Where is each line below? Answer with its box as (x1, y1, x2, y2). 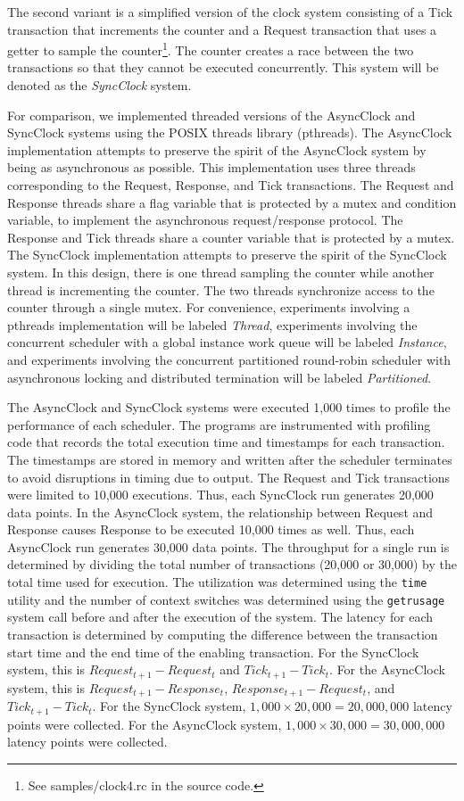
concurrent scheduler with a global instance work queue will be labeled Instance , (7, 333, 447, 351)
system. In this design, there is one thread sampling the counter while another (7, 262, 435, 281)
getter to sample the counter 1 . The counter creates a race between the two (7, 38, 414, 59)
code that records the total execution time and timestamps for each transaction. (7, 433, 445, 451)
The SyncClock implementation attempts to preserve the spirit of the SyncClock (7, 245, 447, 264)
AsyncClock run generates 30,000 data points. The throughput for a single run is (7, 537, 450, 556)
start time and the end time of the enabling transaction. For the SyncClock (7, 642, 419, 661)
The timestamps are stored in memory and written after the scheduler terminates (7, 450, 452, 468)
